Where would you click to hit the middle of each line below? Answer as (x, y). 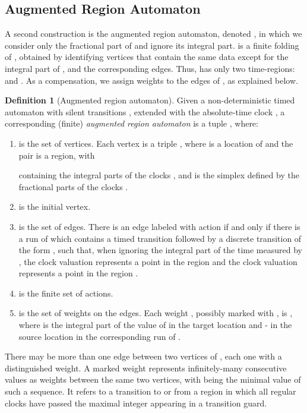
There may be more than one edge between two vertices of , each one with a (143, 356)
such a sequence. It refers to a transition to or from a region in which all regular (151, 391)
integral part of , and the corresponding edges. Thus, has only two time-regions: (150, 68)
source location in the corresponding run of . (99, 336)
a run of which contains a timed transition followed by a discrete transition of (160, 238)
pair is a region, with (57, 155)
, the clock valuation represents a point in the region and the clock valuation (158, 261)
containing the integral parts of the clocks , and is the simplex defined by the (159, 175)
